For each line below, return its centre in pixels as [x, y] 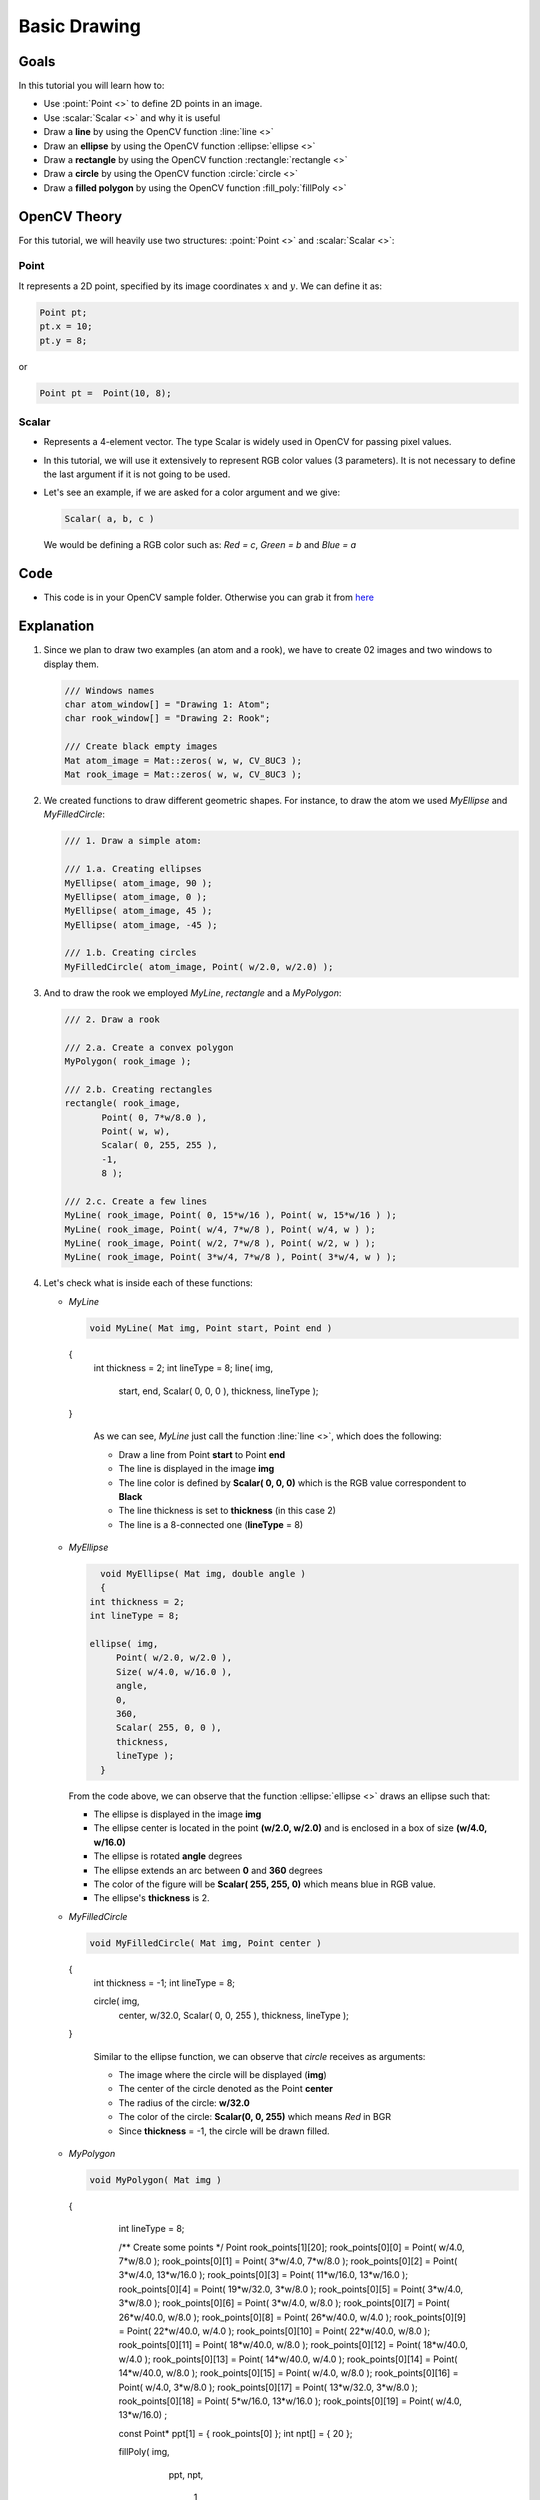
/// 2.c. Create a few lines [136, 1201]
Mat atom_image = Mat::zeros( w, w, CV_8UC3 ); [183, 760]
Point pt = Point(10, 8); [105, 393]
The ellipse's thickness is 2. [151, 1898]
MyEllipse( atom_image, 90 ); [138, 883]
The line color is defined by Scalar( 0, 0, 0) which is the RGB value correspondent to [292, 1482]
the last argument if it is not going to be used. [137, 474]
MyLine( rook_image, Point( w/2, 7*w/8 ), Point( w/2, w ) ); [220, 1243]
